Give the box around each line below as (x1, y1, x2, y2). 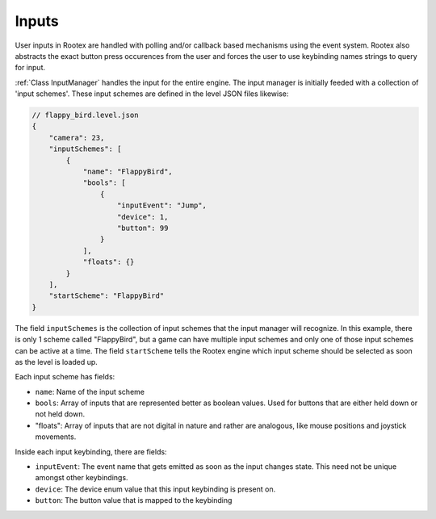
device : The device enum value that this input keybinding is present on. (35, 484, 276, 494)
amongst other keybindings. (35, 473, 128, 483)
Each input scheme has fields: (15, 372, 115, 382)
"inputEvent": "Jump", (117, 201, 208, 210)
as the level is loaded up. (15, 357, 99, 366)
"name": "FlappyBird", (82, 167, 173, 177)
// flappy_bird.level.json (31, 111, 139, 120)
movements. (35, 432, 77, 442)
